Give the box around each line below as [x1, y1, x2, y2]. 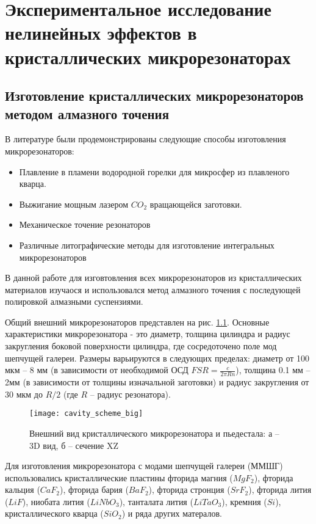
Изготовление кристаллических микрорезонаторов [5, 86, 304, 105]
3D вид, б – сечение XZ [29, 438, 119, 451]
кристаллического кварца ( [5, 507, 104, 520]
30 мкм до [5, 387, 43, 400]
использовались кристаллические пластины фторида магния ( [5, 471, 233, 484]
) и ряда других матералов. [121, 507, 222, 520]
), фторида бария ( [59, 483, 129, 496]
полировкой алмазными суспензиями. [5, 295, 143, 308]
